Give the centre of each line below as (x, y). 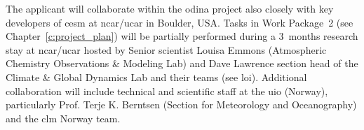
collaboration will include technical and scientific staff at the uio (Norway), (167, 91)
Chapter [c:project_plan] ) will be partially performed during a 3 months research (182, 36)
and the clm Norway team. (63, 118)
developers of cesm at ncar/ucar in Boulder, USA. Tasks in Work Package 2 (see (180, 22)
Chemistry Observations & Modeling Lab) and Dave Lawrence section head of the (182, 63)
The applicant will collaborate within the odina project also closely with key (170, 8)
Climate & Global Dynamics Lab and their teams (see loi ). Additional (156, 77)
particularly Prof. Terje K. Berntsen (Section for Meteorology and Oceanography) (181, 104)
